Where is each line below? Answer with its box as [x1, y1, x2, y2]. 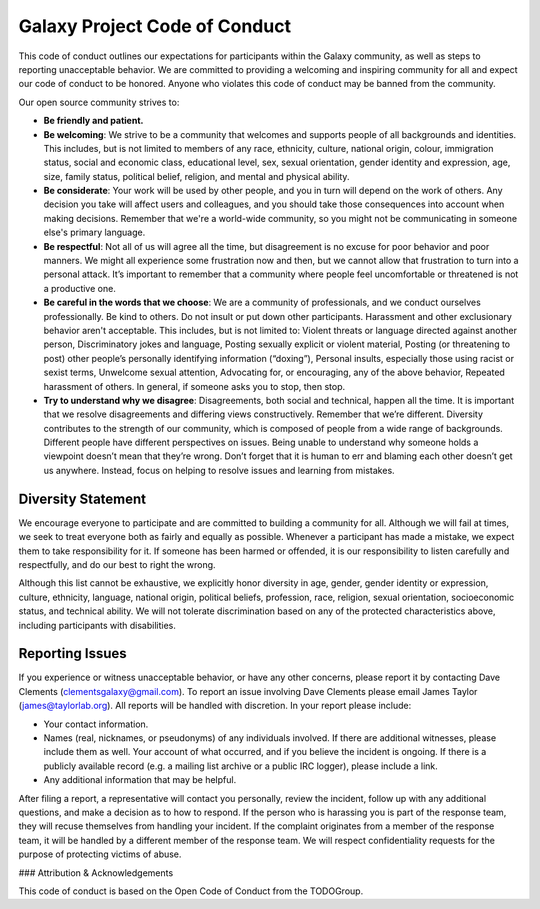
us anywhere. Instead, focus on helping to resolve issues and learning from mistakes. [43, 464, 395, 476]
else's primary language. [43, 226, 146, 239]
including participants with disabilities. [18, 619, 177, 631]
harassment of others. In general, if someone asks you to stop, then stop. [43, 380, 346, 392]
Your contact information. [43, 718, 149, 730]
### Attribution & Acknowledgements [18, 866, 174, 879]
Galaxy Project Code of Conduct [18, 15, 292, 37]
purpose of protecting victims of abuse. [18, 848, 182, 860]
